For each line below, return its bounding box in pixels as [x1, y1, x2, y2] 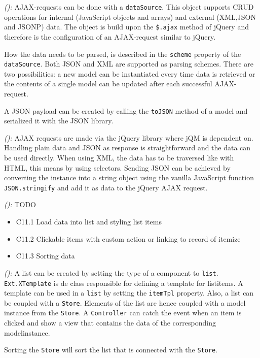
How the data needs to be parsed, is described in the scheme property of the [4, 48, 241, 59]
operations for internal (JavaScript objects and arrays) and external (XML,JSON [4, 11, 256, 22]
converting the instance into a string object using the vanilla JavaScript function [4, 172, 254, 183]
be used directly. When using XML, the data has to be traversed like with [4, 152, 234, 163]
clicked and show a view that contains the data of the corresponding [4, 317, 216, 328]
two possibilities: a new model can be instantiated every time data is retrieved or [4, 68, 255, 79]
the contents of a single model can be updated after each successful [4, 78, 212, 89]
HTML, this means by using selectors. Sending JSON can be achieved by [4, 162, 231, 173]
